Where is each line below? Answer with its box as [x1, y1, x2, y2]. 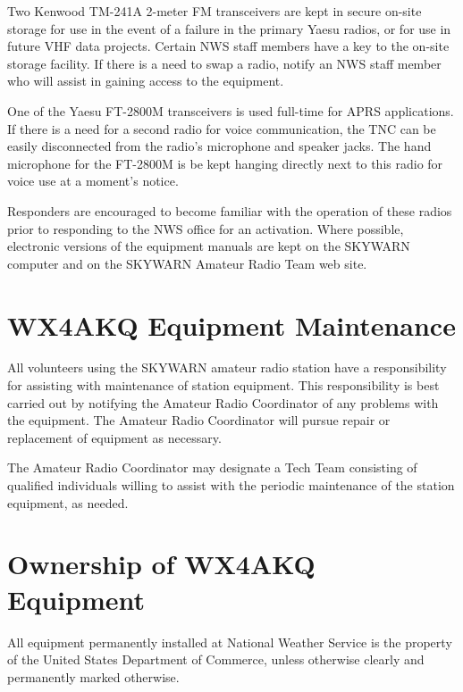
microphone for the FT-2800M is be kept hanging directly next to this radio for [7, 154, 443, 172]
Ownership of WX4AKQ [7, 546, 316, 582]
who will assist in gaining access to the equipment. [7, 71, 284, 90]
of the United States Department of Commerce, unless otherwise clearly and [7, 650, 425, 669]
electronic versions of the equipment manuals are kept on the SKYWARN [7, 237, 410, 255]
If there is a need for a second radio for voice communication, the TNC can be [7, 119, 436, 138]
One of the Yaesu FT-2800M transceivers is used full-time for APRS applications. [7, 101, 454, 120]
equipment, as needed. [7, 493, 129, 512]
